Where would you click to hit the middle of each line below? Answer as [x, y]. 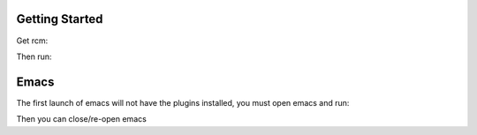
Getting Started [60, 19]
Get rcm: [32, 41]
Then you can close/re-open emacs [82, 119]
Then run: [34, 56]
